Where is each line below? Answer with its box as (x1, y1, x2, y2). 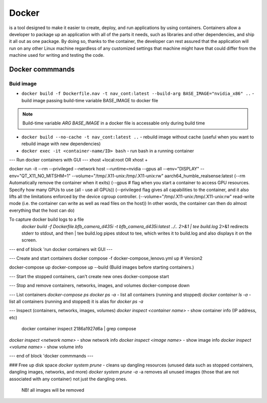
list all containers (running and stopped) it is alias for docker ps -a (9, 299, 143, 305)
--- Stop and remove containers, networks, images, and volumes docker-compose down (9, 282, 190, 288)
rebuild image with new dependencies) (21, 141, 101, 147)
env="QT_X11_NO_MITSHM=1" (9, 173, 71, 179)
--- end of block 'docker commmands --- (9, 353, 93, 359)
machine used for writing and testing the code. (9, 52, 105, 58)
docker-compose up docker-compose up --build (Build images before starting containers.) (9, 264, 194, 270)
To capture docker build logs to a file (9, 216, 84, 222)
